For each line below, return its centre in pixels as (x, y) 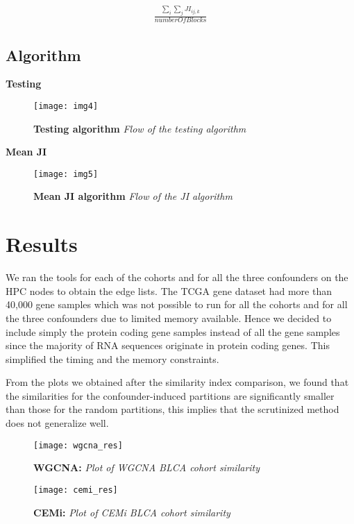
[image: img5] (66, 174)
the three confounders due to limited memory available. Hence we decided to (169, 318)
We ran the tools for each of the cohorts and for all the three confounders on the (177, 277)
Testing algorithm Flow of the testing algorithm (140, 128)
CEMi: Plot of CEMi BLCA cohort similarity (132, 512)
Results (42, 244)
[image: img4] (66, 106)
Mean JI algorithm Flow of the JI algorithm (133, 196)
